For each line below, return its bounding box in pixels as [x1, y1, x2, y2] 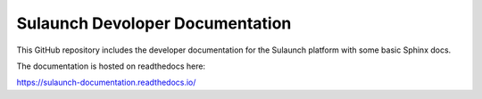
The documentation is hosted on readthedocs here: [16, 61, 205, 71]
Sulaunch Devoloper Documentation [16, 13, 292, 33]
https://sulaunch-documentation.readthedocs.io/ [16, 77, 196, 88]
